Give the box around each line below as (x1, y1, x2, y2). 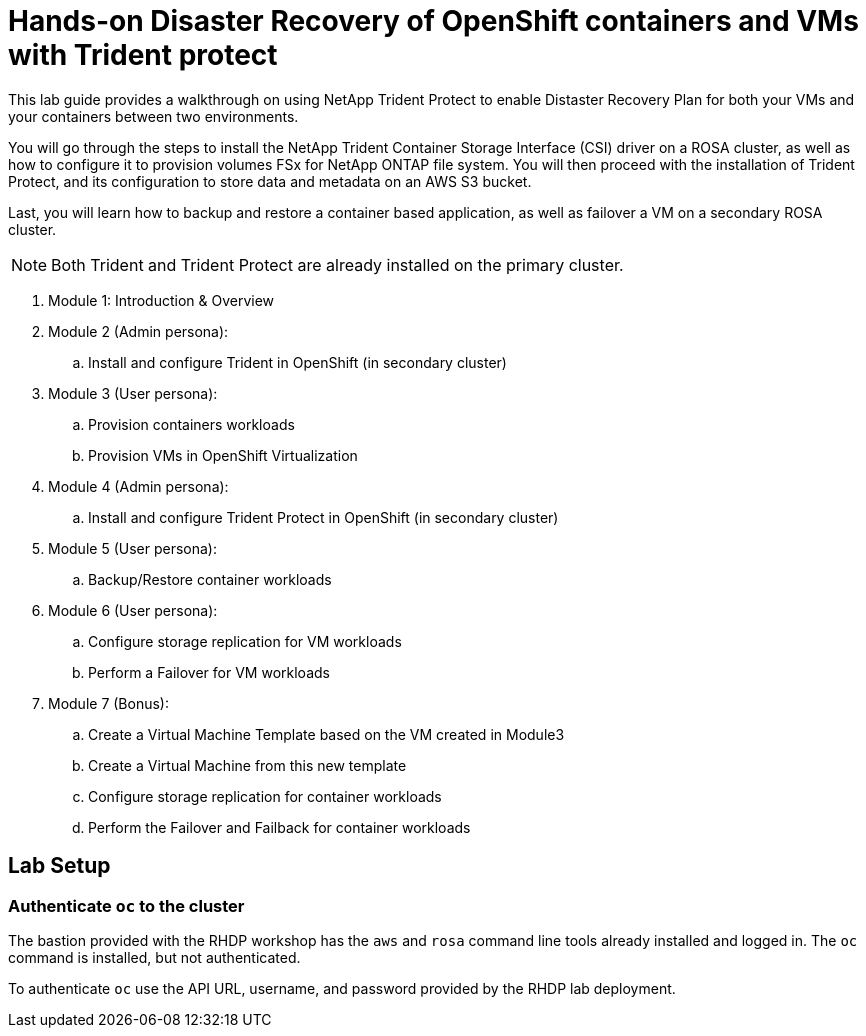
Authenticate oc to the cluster (8, 895, 245, 916)
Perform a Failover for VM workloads (88, 663, 330, 681)
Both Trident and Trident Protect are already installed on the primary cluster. (51, 254, 624, 275)
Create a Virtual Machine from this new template (88, 756, 407, 774)
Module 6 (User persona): (48, 601, 218, 619)
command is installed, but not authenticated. (8, 948, 301, 966)
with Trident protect (8, 38, 278, 72)
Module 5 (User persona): (48, 539, 217, 557)
